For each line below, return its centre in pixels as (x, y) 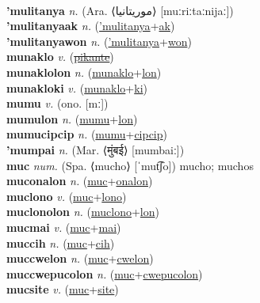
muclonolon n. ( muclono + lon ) (83, 212)
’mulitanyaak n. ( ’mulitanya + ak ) (91, 26)
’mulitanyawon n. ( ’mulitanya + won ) (99, 41)
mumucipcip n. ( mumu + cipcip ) (87, 134)
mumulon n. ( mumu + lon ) (72, 118)
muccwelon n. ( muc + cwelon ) (80, 258)
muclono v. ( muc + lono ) (67, 196)
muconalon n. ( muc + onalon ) (80, 181)
